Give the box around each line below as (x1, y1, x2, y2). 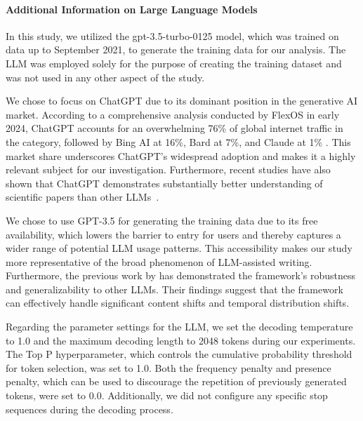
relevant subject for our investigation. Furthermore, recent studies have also (6, 162, 331, 177)
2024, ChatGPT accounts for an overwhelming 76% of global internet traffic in (6, 121, 343, 135)
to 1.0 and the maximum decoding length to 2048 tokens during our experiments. (6, 333, 356, 347)
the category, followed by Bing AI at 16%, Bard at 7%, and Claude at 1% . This (6, 134, 351, 149)
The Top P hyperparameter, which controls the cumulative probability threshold (6, 347, 352, 361)
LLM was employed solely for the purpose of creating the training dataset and (6, 55, 342, 70)
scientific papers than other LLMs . (6, 189, 159, 204)
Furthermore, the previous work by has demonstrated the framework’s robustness (6, 268, 356, 283)
